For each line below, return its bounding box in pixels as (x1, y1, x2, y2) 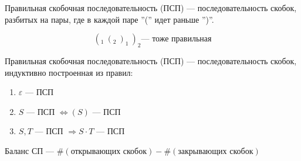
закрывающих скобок (178, 147, 253, 156)
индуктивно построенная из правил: (5, 66, 133, 78)
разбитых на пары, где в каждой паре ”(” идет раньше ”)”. (5, 13, 214, 25)
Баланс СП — (5, 144, 55, 156)
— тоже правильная (141, 35, 212, 44)
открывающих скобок (70, 147, 147, 156)
